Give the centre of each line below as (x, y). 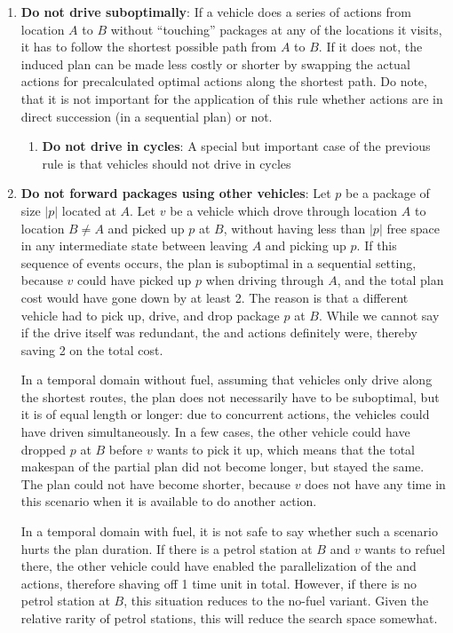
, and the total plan (390, 280)
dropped (44, 449)
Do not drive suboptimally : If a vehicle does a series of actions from (216, 12)
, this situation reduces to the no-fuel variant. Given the (276, 601)
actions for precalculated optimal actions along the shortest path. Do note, (224, 81)
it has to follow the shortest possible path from (149, 47)
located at (89, 210)
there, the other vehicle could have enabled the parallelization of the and (219, 566)
